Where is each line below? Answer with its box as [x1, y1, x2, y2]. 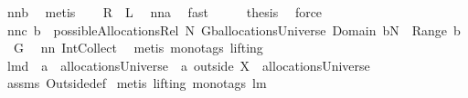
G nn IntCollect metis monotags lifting [13, 38, 263, 57]
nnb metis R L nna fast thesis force [6, 3, 323, 21]
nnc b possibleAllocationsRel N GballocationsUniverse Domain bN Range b [6, 20, 461, 39]
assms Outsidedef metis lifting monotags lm [6, 73, 267, 93]
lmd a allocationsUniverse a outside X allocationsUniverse [6, 55, 370, 74]
